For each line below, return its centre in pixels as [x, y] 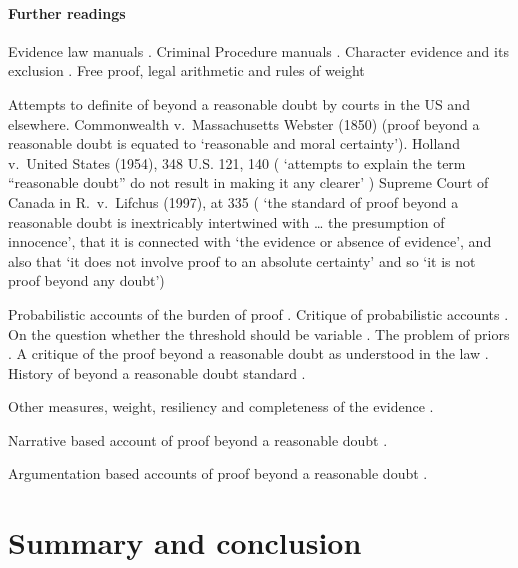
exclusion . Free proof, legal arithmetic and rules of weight [186, 70]
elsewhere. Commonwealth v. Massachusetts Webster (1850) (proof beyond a [244, 123]
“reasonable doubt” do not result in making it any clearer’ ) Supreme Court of [248, 182]
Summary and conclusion [185, 542]
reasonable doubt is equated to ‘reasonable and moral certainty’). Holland [234, 143]
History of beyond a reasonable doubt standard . [157, 372]
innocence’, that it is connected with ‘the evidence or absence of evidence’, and [250, 241]
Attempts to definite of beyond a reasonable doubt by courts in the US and [239, 103]
